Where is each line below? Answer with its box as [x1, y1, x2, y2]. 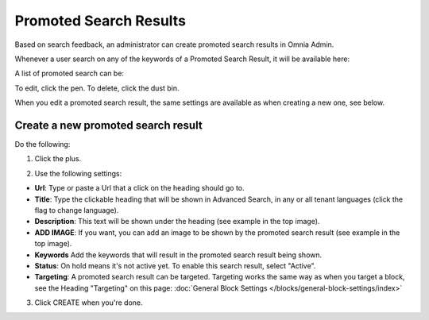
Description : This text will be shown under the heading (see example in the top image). [34, 217, 320, 226]
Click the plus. [34, 154, 82, 164]
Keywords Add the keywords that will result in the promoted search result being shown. [34, 250, 323, 260]
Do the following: [14, 140, 71, 149]
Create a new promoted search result [14, 118, 203, 132]
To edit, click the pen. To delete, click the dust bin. [14, 83, 180, 93]
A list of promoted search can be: [14, 68, 125, 79]
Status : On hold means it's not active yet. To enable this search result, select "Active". [34, 260, 316, 270]
